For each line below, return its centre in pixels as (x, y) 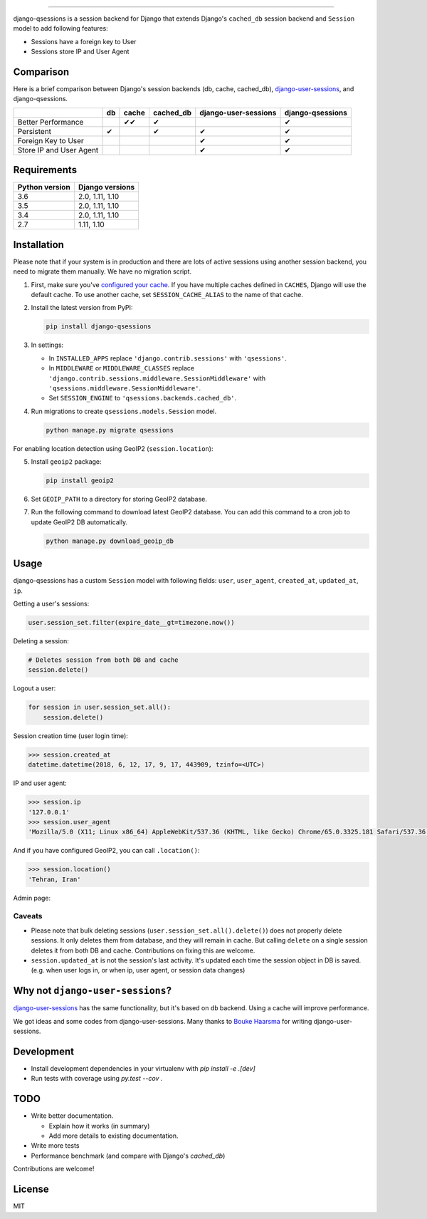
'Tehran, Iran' (54, 879)
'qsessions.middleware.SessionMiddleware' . (125, 388)
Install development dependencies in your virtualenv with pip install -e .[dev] (143, 1068)
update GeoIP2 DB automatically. (79, 522)
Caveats (28, 916)
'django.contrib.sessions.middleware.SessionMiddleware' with (157, 378)
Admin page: (32, 898)
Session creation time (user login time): (70, 736)
